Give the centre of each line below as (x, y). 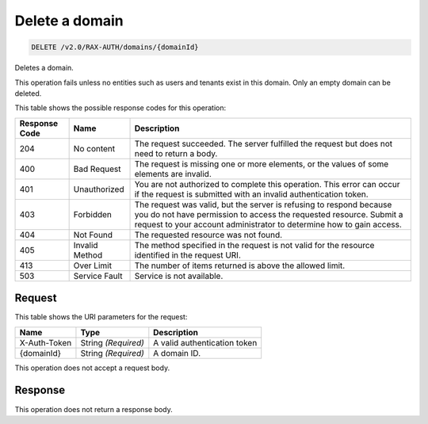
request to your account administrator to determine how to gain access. (268, 224)
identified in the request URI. (187, 255)
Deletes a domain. (44, 68)
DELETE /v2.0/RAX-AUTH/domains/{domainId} (115, 47)
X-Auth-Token (46, 342)
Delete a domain (69, 21)
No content (94, 148)
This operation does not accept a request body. (92, 368)
